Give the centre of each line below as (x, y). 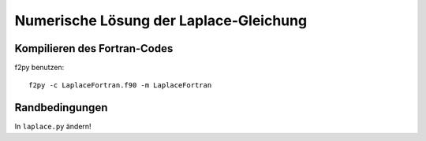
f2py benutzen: (39, 68)
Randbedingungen (61, 108)
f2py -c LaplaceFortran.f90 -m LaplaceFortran (120, 85)
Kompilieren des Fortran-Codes (94, 48)
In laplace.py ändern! (53, 127)
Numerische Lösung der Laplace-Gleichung (161, 20)
